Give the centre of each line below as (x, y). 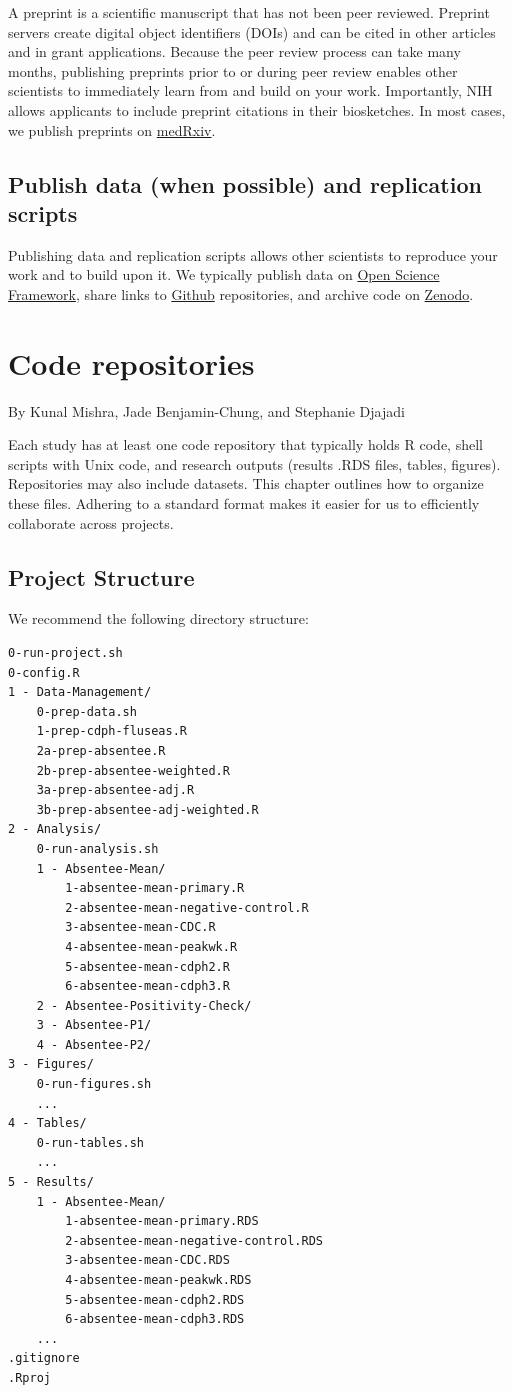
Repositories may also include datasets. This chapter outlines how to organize (246, 483)
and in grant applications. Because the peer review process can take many (234, 51)
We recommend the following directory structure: (158, 618)
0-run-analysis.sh (97, 848)
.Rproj (29, 1377)
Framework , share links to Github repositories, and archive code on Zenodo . (241, 293)
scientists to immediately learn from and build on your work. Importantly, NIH (250, 90)
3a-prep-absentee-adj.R (115, 790)
